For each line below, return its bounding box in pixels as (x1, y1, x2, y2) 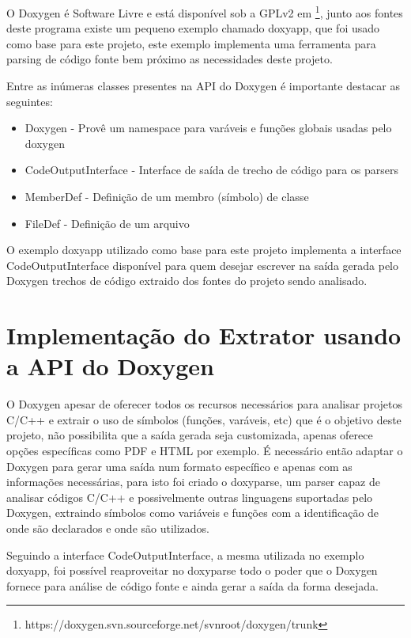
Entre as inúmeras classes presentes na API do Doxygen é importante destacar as (6, 78, 401, 94)
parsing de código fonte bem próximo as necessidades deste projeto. (6, 51, 333, 67)
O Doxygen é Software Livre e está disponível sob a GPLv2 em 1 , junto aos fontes (6, 2, 403, 21)
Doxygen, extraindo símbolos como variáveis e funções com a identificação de (6, 504, 379, 521)
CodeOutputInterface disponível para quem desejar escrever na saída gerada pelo (6, 256, 398, 273)
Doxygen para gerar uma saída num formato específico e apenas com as (6, 458, 353, 474)
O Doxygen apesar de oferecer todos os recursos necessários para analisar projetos (6, 396, 402, 412)
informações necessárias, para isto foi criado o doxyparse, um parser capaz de (6, 473, 380, 490)
